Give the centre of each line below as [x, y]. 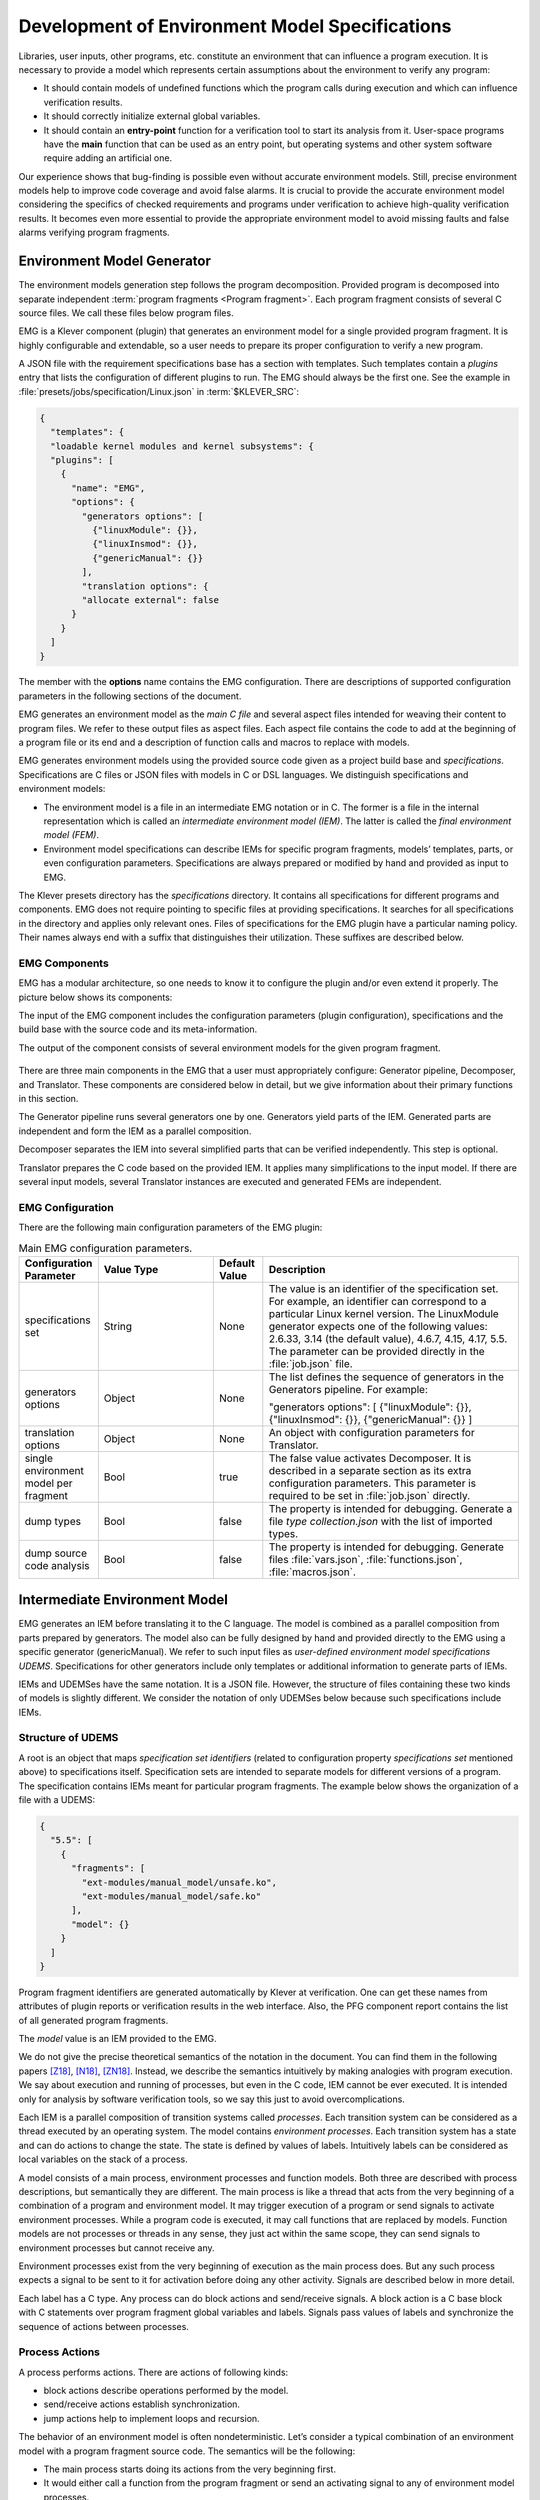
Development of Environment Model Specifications [235, 26]
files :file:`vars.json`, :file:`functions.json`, [365, 1559]
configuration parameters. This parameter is [372, 1483]
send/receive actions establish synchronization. [141, 2404]
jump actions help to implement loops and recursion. [151, 2418]
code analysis [57, 1565]
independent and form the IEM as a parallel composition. [135, 1131]
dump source [56, 1553]
